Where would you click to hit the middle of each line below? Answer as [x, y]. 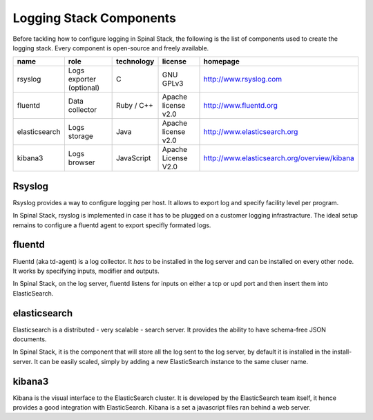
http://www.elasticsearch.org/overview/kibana [279, 158]
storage [80, 136]
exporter [82, 79]
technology [135, 61]
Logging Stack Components [94, 18]
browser [82, 162]
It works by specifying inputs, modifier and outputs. [86, 271]
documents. [30, 339]
